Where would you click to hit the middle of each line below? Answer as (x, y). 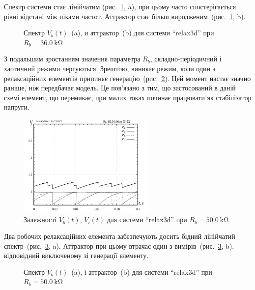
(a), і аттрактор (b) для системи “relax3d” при (142, 272)
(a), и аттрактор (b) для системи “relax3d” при (143, 33)
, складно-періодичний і (186, 59)
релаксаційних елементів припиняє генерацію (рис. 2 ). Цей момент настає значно (127, 78)
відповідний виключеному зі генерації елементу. (76, 255)
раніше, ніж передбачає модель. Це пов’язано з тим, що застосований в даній (120, 88)
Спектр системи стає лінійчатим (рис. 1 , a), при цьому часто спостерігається (120, 6)
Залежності (40, 219)
